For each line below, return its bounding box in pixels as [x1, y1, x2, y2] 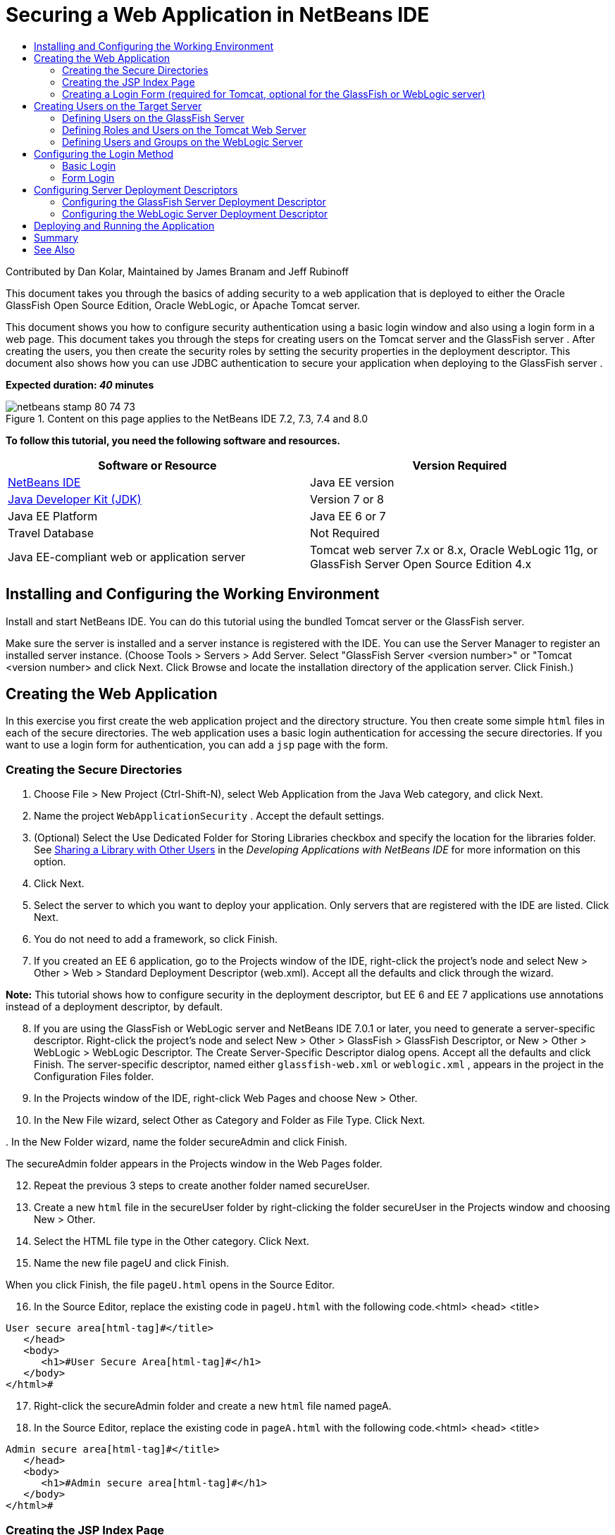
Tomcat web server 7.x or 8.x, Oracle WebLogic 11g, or [310, 542, 598, 557]
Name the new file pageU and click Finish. [34, 1257, 230, 1270]
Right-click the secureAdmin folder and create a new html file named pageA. [34, 1400, 392, 1412]
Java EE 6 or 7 [310, 508, 386, 523]
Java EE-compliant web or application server [8, 549, 246, 564]
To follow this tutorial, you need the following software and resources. [6, 434, 340, 446]
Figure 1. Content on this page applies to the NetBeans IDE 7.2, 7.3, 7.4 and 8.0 [6, 412, 368, 425]
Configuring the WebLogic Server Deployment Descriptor [62, 207, 328, 220]
